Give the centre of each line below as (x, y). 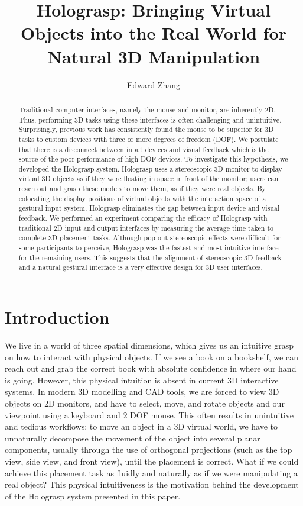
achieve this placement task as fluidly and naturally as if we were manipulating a (151, 473)
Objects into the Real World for (154, 33)
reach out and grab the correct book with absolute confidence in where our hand (151, 368)
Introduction (57, 317)
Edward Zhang (154, 84)
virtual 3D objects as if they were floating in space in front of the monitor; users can (149, 178)
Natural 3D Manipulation (154, 56)
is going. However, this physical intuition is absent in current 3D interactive (142, 380)
